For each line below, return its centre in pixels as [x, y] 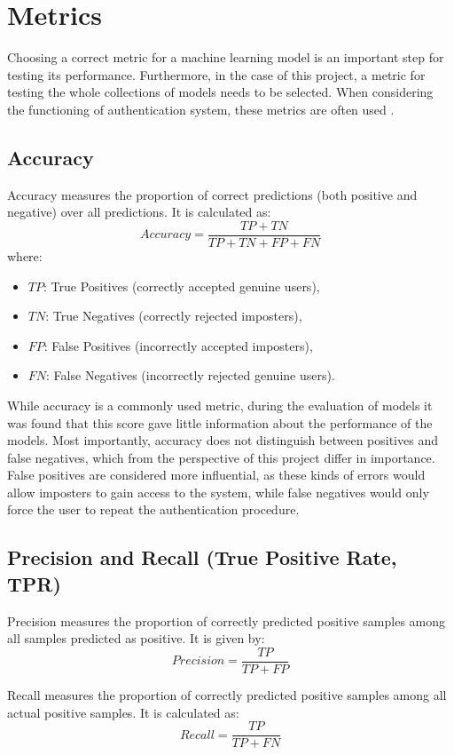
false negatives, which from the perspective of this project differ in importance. [221, 457]
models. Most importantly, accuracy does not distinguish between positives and [223, 440]
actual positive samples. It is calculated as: [123, 712]
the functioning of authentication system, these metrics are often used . [201, 109]
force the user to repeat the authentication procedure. [153, 509]
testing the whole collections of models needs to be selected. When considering [220, 92]
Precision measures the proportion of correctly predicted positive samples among [227, 620]
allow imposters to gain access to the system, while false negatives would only [218, 492]
